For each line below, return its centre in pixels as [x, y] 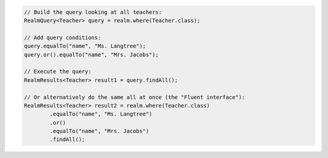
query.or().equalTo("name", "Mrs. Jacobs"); [91, 54]
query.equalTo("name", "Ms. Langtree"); [85, 46]
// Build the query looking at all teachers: [93, 12]
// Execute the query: [58, 72]
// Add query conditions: [63, 37]
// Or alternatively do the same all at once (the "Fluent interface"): [135, 97]
